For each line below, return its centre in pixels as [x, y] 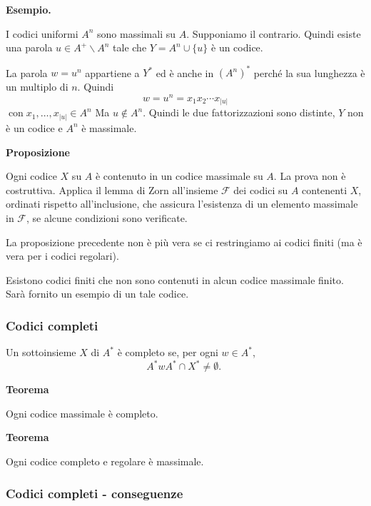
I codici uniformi [42, 33]
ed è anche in [185, 72]
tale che [130, 47]
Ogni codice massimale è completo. [82, 413]
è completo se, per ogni [168, 352]
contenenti [325, 189]
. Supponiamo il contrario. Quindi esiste [274, 33]
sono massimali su [137, 33]
